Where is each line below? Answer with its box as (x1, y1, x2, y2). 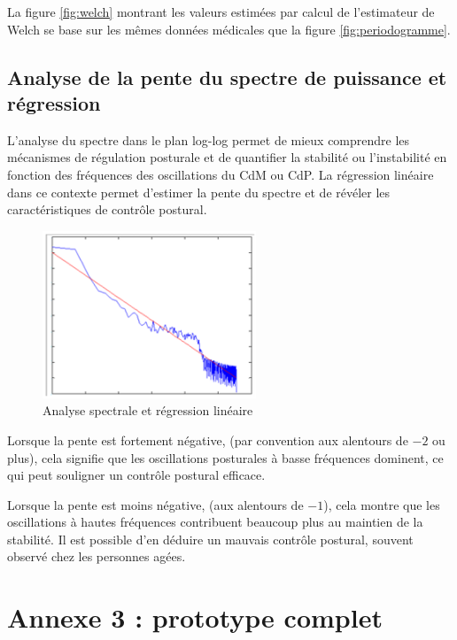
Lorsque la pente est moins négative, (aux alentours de (7, 495, 304, 513)
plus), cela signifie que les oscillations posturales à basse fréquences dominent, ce (7, 448, 444, 467)
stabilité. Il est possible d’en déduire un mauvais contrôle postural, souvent (7, 529, 414, 548)
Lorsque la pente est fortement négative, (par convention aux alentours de (7, 430, 408, 449)
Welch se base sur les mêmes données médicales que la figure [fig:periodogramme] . (7, 19, 451, 38)
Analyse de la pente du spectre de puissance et (7, 63, 447, 90)
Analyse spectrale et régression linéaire (43, 401, 253, 420)
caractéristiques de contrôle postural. (7, 200, 207, 219)
